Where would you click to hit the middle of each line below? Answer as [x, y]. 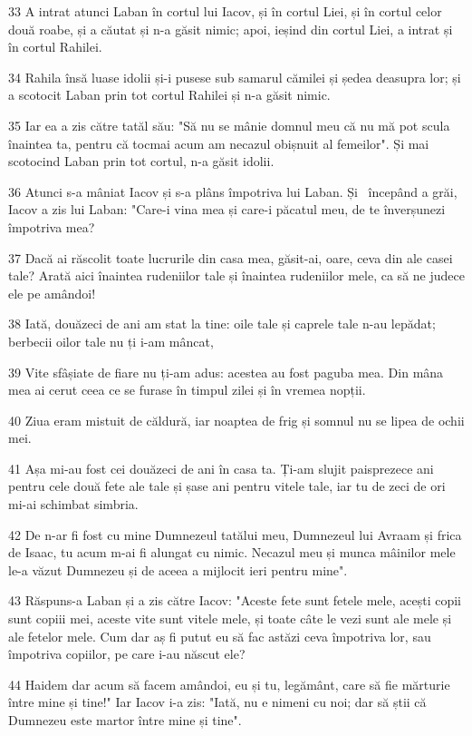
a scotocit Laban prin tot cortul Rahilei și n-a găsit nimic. [169, 95]
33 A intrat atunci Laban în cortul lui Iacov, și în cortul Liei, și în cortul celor [225, 11]
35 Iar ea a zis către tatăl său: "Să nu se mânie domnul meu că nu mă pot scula [229, 125]
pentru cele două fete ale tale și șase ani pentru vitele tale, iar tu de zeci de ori [227, 486]
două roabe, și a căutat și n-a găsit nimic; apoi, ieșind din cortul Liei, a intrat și [231, 29]
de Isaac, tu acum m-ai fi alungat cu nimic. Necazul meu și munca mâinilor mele [232, 552]
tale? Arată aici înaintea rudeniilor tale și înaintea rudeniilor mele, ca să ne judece [236, 275]
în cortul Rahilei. [55, 47]
